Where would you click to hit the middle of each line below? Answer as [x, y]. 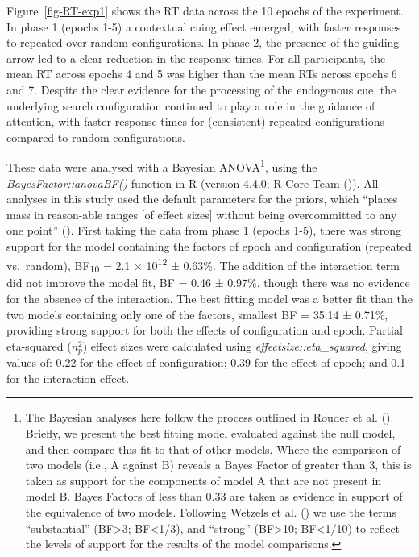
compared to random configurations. [96, 137]
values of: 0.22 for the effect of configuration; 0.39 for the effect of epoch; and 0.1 [206, 362]
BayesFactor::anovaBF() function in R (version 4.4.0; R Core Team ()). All [193, 183]
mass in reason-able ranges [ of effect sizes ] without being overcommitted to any [202, 214]
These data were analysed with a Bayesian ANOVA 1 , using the [162, 166]
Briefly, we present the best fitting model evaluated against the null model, [210, 432]
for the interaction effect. [68, 378]
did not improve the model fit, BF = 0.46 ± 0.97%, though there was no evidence [208, 283]
